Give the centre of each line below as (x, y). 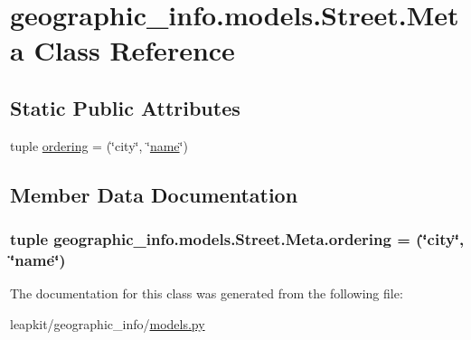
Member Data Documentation (154, 194)
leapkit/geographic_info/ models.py (108, 323)
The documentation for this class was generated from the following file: (207, 293)
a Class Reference (122, 50)
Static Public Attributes (125, 107)
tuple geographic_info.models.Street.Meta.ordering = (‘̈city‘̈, (237, 239)
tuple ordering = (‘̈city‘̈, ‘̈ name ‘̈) (99, 145)
